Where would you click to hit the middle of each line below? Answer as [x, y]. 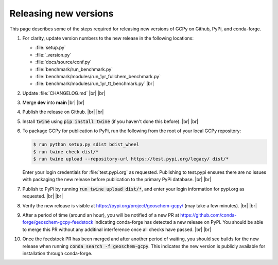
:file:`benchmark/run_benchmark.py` [74, 69]
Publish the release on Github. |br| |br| [63, 112]
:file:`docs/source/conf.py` [64, 62]
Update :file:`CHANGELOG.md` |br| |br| [64, 93]
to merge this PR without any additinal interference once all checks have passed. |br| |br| [117, 229]
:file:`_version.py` [53, 55]
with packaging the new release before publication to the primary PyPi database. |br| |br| [117, 180]
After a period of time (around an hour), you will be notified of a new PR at [101, 215]
